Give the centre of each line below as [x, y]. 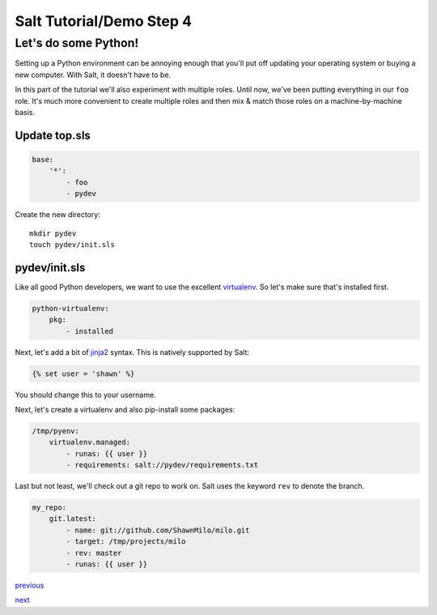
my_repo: [49, 508]
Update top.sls [53, 135]
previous [30, 585]
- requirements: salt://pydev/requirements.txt [162, 465]
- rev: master [94, 553]
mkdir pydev [53, 233]
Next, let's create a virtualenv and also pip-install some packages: [125, 409]
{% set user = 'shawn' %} [83, 374]
